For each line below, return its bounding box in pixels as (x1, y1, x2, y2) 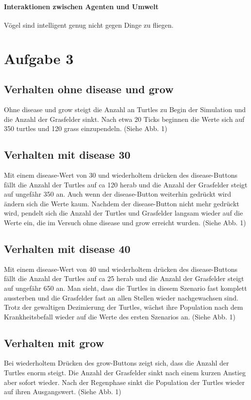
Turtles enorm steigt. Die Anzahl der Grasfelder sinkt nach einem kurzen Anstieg (4, 367, 246, 378)
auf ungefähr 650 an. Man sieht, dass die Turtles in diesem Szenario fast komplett (4, 283, 247, 293)
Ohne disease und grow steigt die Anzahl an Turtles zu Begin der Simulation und (4, 104, 246, 114)
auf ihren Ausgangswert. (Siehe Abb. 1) (4, 386, 121, 397)
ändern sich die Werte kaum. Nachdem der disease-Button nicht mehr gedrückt (4, 198, 239, 208)
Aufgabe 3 (4, 48, 74, 68)
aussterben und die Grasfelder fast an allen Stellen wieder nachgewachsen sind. (4, 292, 238, 302)
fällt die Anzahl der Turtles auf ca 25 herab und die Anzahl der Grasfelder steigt (4, 273, 244, 283)
